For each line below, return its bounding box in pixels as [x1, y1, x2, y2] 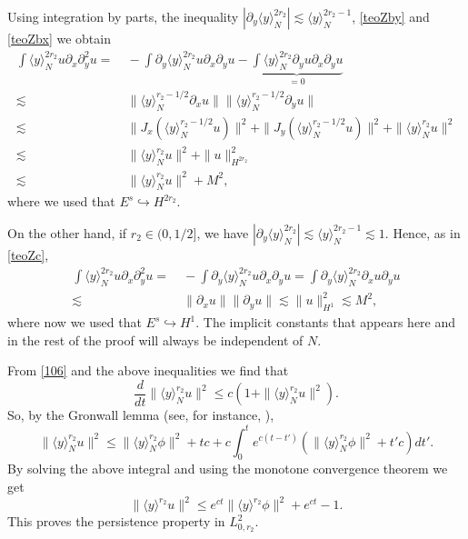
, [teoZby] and [352, 7, 430, 25]
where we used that [7, 192, 115, 211]
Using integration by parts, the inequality [7, 7, 239, 25]
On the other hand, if [7, 223, 127, 242]
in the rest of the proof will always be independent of [7, 330, 304, 349]
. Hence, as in [384, 223, 461, 242]
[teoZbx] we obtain [7, 29, 111, 47]
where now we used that [7, 313, 142, 332]
